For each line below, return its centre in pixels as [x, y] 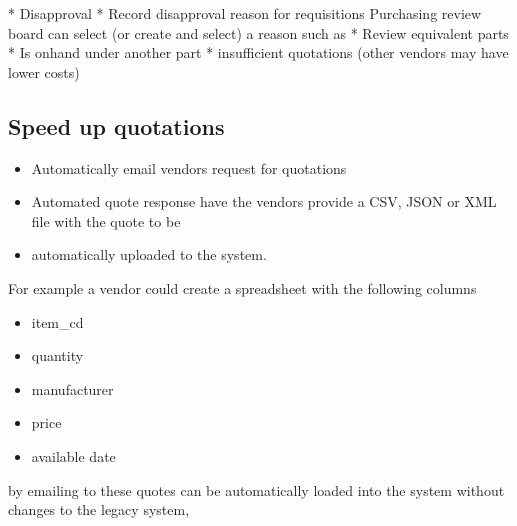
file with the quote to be [106, 220]
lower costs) [44, 71]
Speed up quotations [116, 125]
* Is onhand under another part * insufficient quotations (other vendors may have [258, 52]
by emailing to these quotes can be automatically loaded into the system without [256, 489]
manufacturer [72, 388]
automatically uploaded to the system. [149, 254]
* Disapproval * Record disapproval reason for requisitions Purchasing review [245, 13]
